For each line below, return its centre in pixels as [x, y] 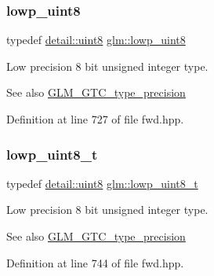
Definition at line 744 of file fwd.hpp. [95, 262]
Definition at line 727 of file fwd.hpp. [95, 119]
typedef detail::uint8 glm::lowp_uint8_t [102, 183]
